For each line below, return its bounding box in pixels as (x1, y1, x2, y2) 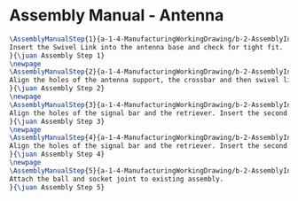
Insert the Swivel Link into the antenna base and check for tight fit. (9, 43, 284, 51)
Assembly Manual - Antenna (9, 5, 224, 26)
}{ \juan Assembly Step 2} (9, 84, 105, 93)
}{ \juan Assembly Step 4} (9, 150, 105, 159)
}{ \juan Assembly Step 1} (9, 50, 105, 60)
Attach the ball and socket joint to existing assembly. (9, 174, 224, 183)
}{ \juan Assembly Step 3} (9, 117, 105, 126)
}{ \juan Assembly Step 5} (9, 182, 105, 191)
